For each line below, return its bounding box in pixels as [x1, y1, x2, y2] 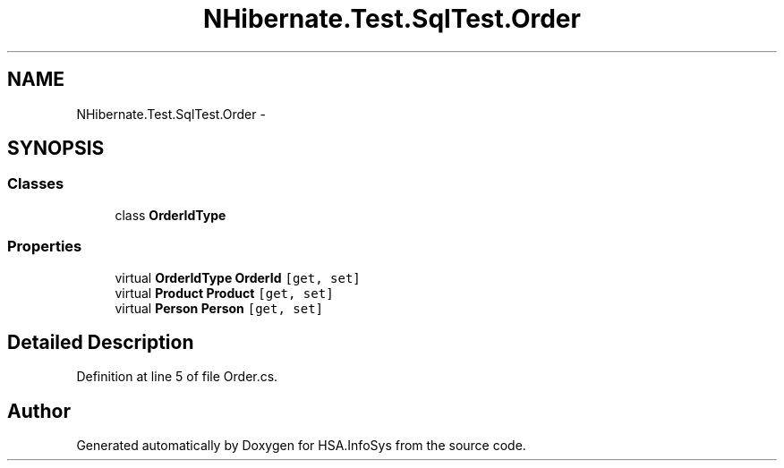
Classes [7, 174, 64, 193]
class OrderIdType [115, 207, 226, 223]
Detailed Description [7, 330, 194, 353]
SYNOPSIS [7, 137, 105, 160]
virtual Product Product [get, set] [115, 285, 334, 301]
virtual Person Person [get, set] [115, 300, 324, 316]
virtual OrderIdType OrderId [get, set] [115, 269, 361, 285]
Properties [7, 237, 82, 256]
